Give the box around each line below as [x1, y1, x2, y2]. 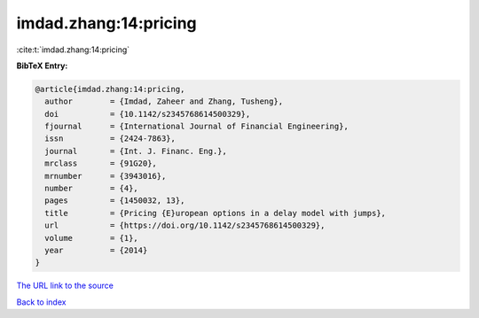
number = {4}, [44, 183, 139, 194]
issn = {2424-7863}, [44, 134, 177, 143]
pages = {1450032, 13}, [44, 196, 185, 206]
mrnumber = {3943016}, [44, 171, 167, 181]
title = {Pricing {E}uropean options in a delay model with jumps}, [44, 208, 386, 218]
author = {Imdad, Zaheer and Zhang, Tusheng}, [44, 97, 284, 106]
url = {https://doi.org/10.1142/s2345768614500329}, [44, 221, 326, 230]
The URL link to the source [16, 280, 114, 291]
